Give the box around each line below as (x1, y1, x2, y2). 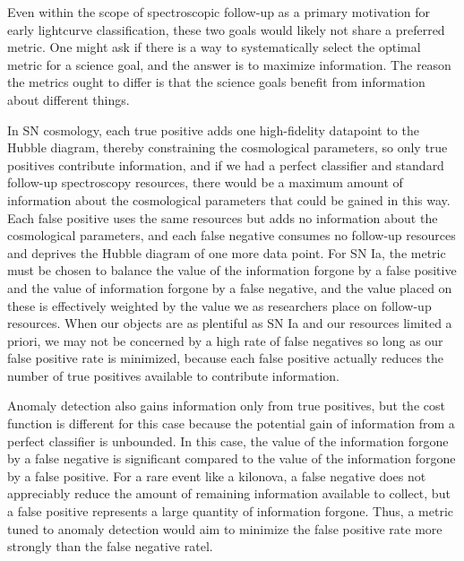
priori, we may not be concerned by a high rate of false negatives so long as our (7, 331, 443, 350)
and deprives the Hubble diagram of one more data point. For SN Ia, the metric (7, 243, 446, 262)
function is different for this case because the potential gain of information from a (7, 414, 455, 433)
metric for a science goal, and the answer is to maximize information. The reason (7, 55, 451, 73)
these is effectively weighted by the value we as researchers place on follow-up (7, 296, 432, 315)
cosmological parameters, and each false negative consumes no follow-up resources (7, 226, 456, 245)
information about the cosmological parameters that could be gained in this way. (7, 190, 451, 209)
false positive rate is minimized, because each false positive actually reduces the (7, 349, 444, 367)
